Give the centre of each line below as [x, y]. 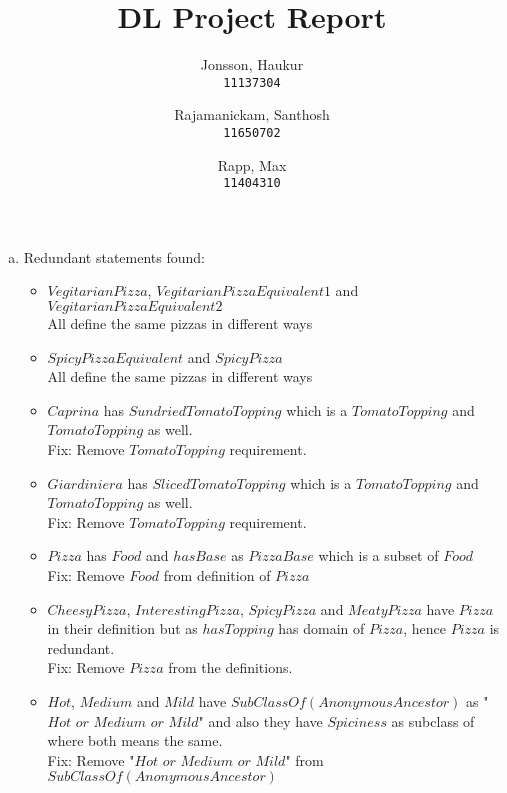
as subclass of [433, 720]
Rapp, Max [252, 164]
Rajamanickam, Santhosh [252, 114]
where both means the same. [135, 740]
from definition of [217, 575]
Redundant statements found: [114, 256]
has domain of [321, 628]
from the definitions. [230, 667]
